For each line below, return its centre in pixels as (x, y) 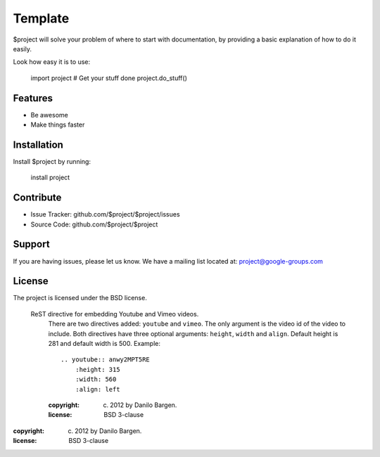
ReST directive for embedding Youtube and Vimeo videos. (115, 314)
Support (31, 244)
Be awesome (49, 115)
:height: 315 (97, 369)
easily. (22, 49)
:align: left (97, 389)
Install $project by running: (52, 161)
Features (33, 98)
